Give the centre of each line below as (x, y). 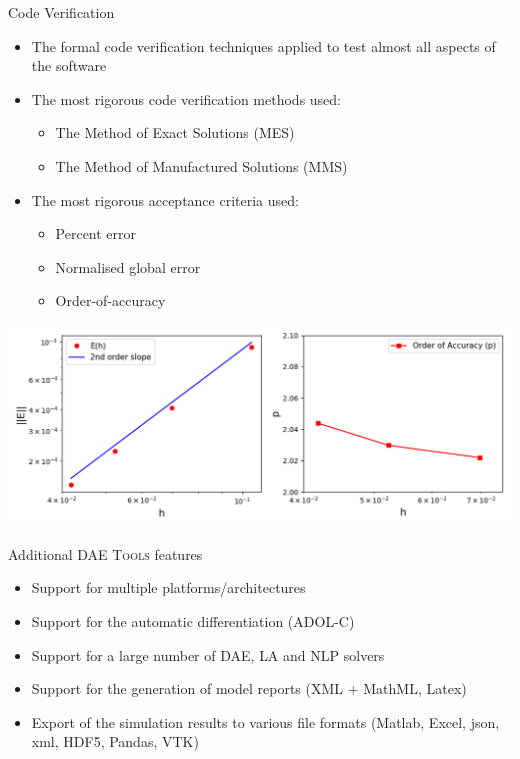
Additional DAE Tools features (105, 553)
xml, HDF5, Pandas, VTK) (115, 741)
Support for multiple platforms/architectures (168, 587)
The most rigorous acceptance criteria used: (165, 199)
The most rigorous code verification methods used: (186, 98)
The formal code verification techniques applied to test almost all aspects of (263, 45)
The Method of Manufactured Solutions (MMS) (201, 165)
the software (69, 65)
